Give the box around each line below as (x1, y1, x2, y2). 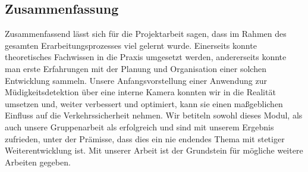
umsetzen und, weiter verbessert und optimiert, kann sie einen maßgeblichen (5, 97, 283, 110)
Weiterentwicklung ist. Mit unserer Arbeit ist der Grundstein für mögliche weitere (5, 144, 303, 157)
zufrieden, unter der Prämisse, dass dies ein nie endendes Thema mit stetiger (5, 132, 285, 145)
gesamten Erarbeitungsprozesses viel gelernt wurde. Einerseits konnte (5, 39, 257, 51)
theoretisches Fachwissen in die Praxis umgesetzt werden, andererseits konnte (5, 51, 287, 63)
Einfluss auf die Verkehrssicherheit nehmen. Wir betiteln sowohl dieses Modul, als (5, 109, 303, 121)
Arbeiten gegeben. (5, 155, 71, 168)
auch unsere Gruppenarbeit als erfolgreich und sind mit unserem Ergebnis (5, 120, 274, 133)
